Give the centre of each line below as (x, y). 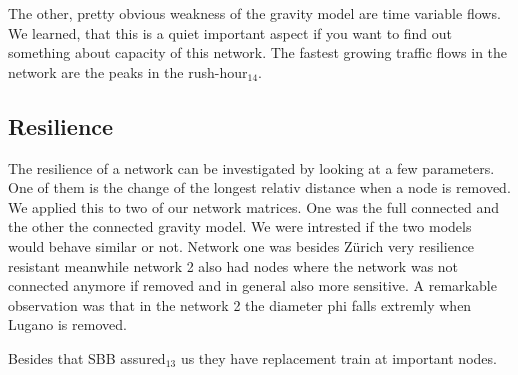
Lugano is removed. (67, 324)
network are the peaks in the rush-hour (128, 71)
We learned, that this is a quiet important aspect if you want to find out (230, 32)
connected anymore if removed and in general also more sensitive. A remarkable (252, 285)
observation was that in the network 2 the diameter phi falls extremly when (240, 304)
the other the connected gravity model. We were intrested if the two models (240, 226)
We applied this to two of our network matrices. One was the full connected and (254, 206)
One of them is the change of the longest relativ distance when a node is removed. (259, 187)
